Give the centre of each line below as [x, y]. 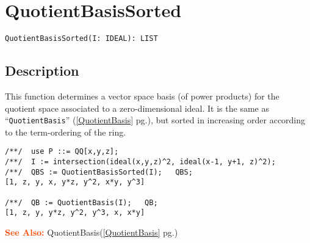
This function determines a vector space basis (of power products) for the [142, 96]
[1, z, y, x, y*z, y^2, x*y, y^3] [75, 182]
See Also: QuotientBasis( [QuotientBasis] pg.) [92, 232]
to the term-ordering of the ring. [66, 132]
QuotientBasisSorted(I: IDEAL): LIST [81, 39]
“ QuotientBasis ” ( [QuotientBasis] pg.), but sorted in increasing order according [155, 120]
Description [42, 71]
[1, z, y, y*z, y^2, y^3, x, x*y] [75, 213]
